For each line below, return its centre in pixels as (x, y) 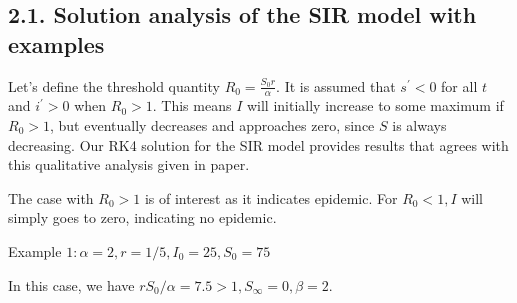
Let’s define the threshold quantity (114, 85)
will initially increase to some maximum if (375, 105)
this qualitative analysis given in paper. (129, 164)
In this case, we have (71, 284)
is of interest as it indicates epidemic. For (271, 197)
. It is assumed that (336, 85)
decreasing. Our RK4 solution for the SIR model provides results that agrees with (258, 144)
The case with (51, 197)
